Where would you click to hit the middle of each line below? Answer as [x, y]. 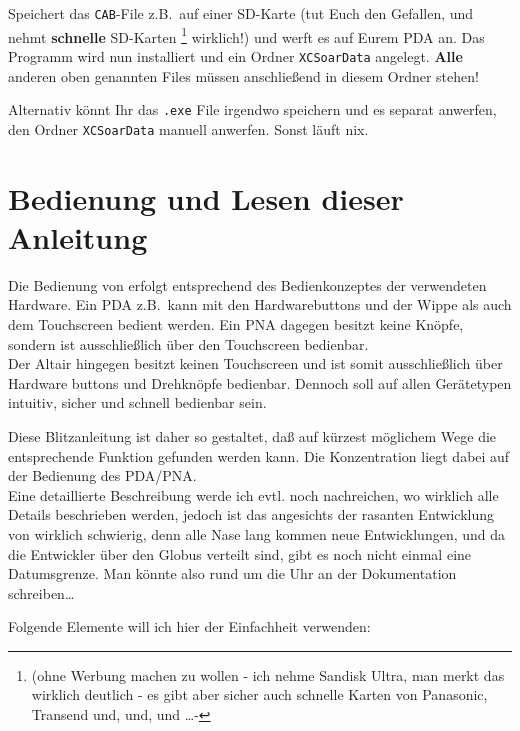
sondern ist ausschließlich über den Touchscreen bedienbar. [188, 343]
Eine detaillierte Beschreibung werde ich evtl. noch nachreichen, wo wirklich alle [253, 494]
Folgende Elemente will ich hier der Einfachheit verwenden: [189, 626]
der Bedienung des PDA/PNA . [102, 475]
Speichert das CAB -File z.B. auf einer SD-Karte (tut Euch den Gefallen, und [241, 13]
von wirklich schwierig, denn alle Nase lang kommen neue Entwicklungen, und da [257, 533]
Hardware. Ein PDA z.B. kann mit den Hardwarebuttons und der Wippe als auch [260, 304]
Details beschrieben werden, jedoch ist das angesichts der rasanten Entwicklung [251, 514]
